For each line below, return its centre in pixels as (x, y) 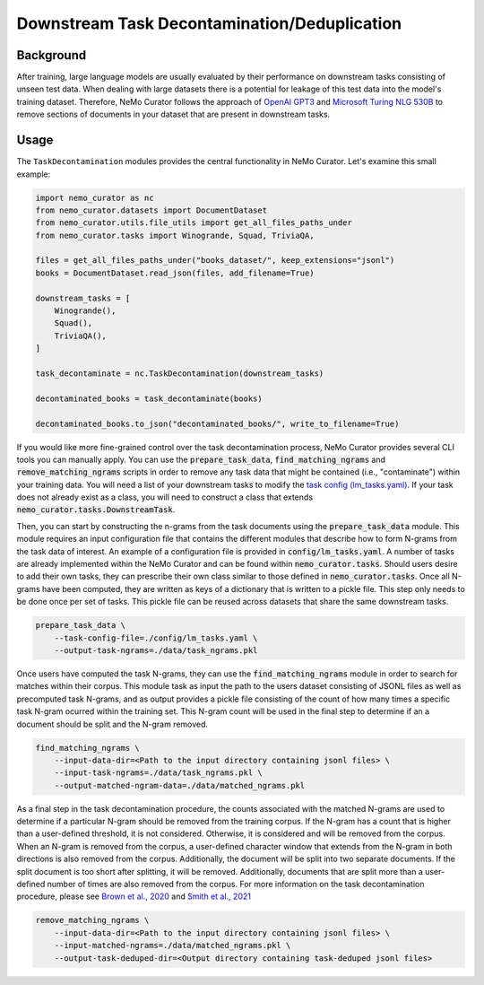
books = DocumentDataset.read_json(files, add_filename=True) (175, 273)
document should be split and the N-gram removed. (112, 724)
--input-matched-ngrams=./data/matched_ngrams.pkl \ (173, 946)
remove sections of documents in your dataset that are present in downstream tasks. (173, 114)
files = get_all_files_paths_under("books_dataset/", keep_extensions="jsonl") (215, 261)
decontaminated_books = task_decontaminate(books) (149, 398)
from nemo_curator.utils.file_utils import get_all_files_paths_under (194, 223)
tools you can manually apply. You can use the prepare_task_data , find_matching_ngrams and (201, 459)
